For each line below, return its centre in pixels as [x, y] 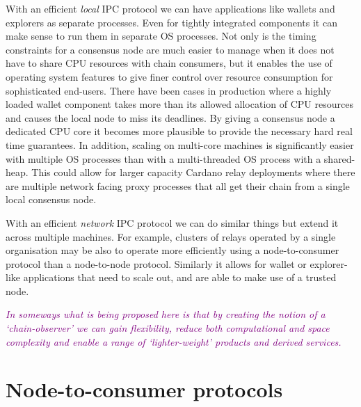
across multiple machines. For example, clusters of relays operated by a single [171, 236]
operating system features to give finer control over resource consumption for [169, 76]
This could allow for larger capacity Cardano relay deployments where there [193, 172]
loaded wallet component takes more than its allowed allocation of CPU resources [179, 104]
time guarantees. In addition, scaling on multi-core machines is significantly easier [180, 144]
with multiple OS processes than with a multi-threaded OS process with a [163, 158]
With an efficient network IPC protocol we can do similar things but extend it [172, 222]
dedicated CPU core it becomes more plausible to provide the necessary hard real [179, 131]
